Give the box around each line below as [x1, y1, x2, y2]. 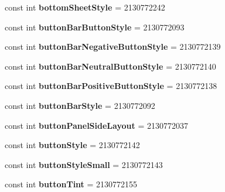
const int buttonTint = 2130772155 [5, 178, 138, 190]
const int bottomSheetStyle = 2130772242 [5, 1, 165, 13]
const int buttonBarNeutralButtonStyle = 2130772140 [5, 60, 216, 72]
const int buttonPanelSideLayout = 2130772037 [5, 119, 188, 131]
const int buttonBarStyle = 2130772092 [5, 99, 155, 111]
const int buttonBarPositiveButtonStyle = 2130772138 [5, 80, 217, 92]
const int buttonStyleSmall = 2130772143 [5, 158, 163, 170]
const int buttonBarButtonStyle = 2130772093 [5, 20, 185, 33]
